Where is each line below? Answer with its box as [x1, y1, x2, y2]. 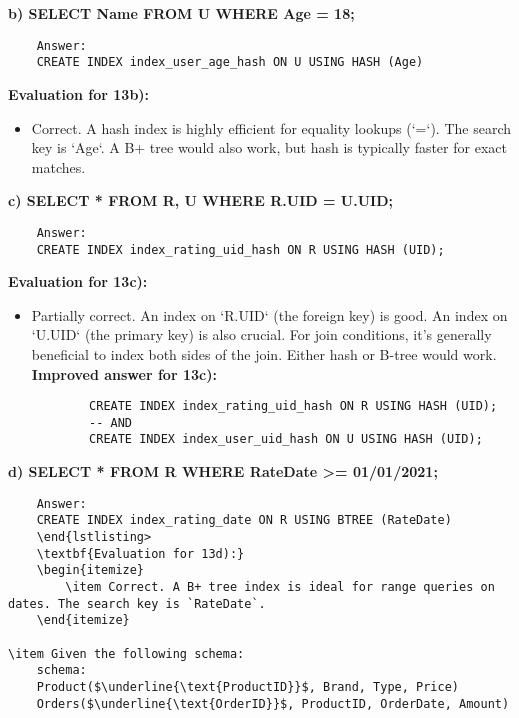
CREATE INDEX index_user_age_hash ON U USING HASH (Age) [36, 55, 424, 70]
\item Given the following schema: [8, 646, 245, 661]
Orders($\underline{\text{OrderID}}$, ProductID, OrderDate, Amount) [36, 696, 510, 711]
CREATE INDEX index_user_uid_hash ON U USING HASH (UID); [89, 432, 483, 447]
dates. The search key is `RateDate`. [8, 596, 266, 611]
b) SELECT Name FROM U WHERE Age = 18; [8, 3, 355, 23]
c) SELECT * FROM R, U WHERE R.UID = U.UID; [8, 190, 394, 211]
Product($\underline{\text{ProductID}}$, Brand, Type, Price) [36, 679, 460, 694]
